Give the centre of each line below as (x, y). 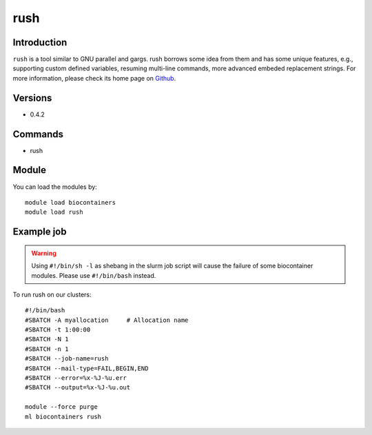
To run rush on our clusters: (52, 294)
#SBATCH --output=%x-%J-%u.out (78, 387)
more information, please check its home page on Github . (94, 78)
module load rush (54, 212)
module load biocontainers (71, 202)
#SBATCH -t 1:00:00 (58, 330)
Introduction (40, 42)
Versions (32, 98)
